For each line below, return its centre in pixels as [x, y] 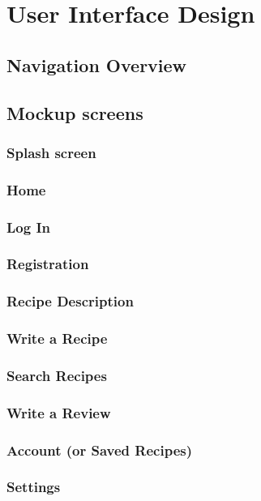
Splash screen [51, 152]
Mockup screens [75, 112]
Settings [34, 487]
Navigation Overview [97, 64]
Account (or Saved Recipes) [99, 450]
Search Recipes [57, 375]
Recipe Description [70, 301]
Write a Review [59, 412]
